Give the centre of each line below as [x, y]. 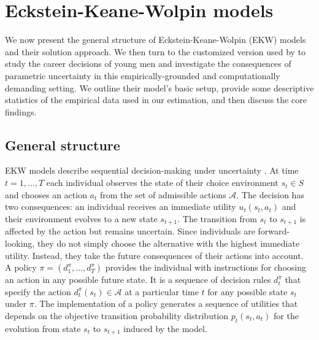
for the [286, 315]
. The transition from [217, 218]
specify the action [38, 291]
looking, [20, 243]
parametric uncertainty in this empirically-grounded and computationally [143, 75]
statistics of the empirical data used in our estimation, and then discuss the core [156, 100]
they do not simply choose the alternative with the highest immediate [168, 243]
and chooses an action [46, 194]
